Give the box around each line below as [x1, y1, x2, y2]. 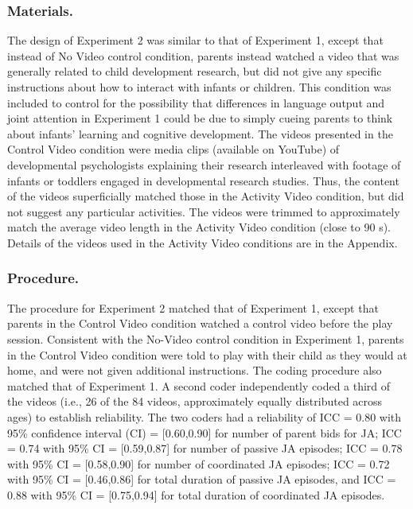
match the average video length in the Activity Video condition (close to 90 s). [7, 219, 391, 235]
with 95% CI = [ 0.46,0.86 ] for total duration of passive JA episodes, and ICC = [7, 471, 396, 488]
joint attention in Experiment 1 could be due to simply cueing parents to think [7, 110, 393, 126]
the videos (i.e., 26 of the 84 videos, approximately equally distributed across [7, 393, 383, 410]
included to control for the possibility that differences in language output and [7, 94, 385, 111]
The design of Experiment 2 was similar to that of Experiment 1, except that [7, 32, 384, 49]
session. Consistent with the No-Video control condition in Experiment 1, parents [7, 330, 404, 347]
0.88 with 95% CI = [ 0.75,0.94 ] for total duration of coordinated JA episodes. [7, 486, 385, 503]
